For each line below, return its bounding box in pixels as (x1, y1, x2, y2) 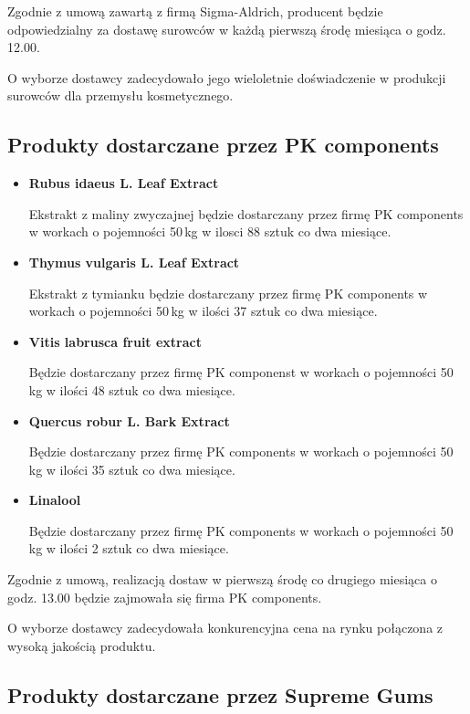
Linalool (28, 490, 81, 509)
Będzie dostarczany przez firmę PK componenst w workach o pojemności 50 (28, 362, 454, 382)
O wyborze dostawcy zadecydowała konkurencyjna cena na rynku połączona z (7, 618, 444, 637)
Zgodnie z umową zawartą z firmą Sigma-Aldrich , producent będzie (7, 2, 383, 20)
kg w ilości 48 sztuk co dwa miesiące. (28, 380, 235, 399)
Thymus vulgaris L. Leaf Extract (28, 252, 240, 271)
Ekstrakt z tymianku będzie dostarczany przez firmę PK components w (28, 283, 428, 302)
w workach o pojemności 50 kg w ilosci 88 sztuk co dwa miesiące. (28, 222, 392, 241)
